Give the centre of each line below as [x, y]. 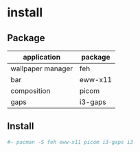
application [42, 57]
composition [31, 91]
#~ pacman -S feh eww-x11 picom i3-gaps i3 [70, 142]
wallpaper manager [42, 68]
